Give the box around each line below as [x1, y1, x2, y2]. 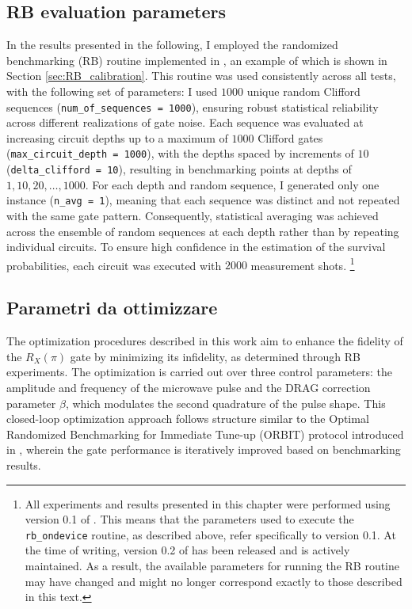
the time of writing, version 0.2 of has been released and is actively [25, 542, 350, 558]
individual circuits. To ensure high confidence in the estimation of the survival [6, 238, 386, 255]
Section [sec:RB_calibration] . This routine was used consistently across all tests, [6, 67, 396, 84]
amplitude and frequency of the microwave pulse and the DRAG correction [6, 379, 371, 395]
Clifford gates [257, 129, 323, 146]
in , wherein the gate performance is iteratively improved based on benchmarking [6, 441, 401, 458]
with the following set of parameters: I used [6, 82, 218, 99]
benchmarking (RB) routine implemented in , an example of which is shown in [6, 51, 387, 68]
